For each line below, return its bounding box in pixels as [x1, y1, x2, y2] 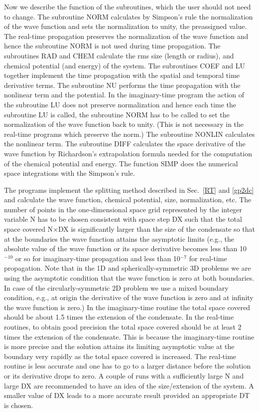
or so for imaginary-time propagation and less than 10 [15, 253, 180, 263]
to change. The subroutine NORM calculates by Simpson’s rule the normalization [4, 11, 253, 21]
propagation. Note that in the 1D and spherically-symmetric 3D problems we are [4, 263, 251, 273]
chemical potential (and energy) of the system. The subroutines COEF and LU [4, 60, 245, 70]
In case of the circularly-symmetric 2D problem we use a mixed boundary [4, 282, 229, 293]
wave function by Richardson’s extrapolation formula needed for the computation [4, 148, 252, 158]
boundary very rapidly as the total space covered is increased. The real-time [4, 351, 237, 361]
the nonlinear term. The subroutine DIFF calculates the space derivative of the [4, 138, 246, 149]
